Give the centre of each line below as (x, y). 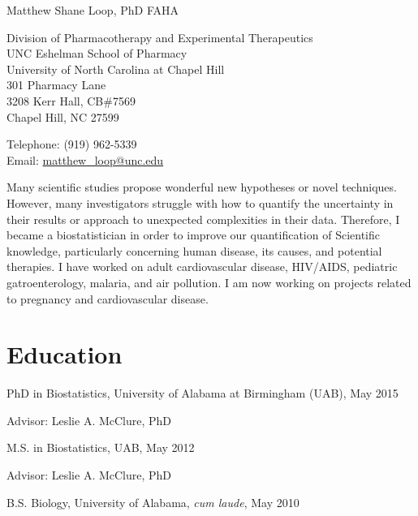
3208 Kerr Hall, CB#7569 (71, 100)
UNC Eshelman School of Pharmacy (97, 53)
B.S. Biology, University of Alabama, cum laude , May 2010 (153, 502)
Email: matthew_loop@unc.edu (85, 159)
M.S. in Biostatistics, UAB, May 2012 (101, 447)
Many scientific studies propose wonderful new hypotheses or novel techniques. (202, 187)
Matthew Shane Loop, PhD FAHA (93, 10)
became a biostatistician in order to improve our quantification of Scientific (193, 235)
